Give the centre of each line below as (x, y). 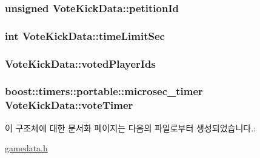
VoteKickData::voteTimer (69, 105)
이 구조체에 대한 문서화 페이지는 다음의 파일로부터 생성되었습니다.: (130, 127)
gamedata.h (26, 148)
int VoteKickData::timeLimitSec (85, 35)
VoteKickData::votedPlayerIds (80, 63)
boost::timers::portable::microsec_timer (104, 91)
